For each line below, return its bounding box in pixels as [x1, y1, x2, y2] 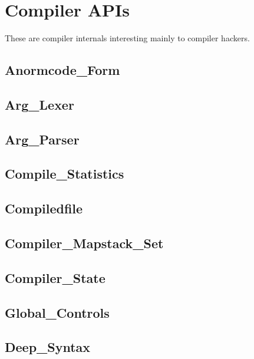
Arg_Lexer [5, 95, 74, 113]
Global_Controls [5, 303, 110, 321]
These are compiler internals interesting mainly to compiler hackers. [5, 32, 250, 44]
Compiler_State [5, 268, 105, 286]
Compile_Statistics [5, 164, 124, 183]
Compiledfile [5, 199, 83, 218]
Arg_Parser [5, 130, 80, 148]
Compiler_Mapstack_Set [5, 234, 164, 252]
